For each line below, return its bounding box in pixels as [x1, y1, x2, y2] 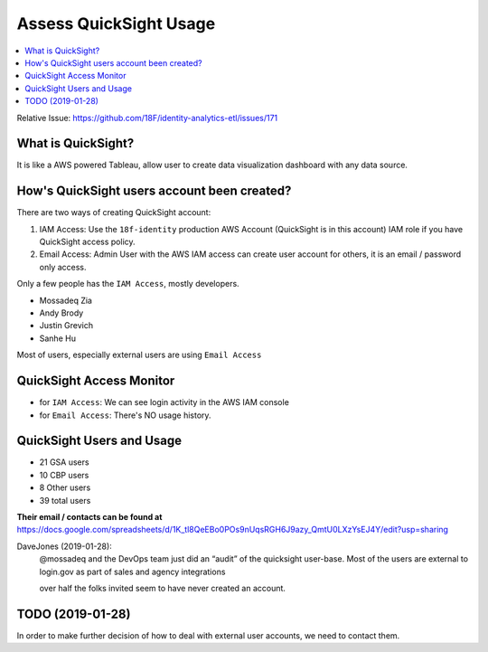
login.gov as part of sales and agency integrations [39, 566, 226, 577]
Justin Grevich [39, 320, 94, 331]
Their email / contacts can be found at [16, 511, 163, 522]
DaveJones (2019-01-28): [16, 541, 112, 552]
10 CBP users [39, 469, 89, 480]
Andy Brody [39, 307, 84, 318]
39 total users [39, 495, 91, 506]
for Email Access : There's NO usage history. [39, 410, 211, 420]
